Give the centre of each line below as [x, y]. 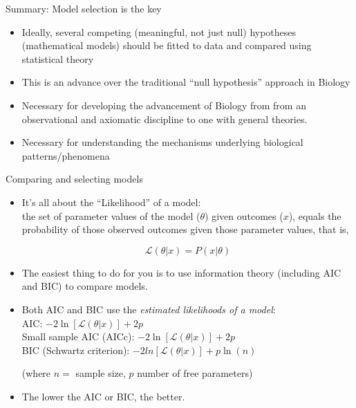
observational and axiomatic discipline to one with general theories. [165, 119]
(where [36, 373]
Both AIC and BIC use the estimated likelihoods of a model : [149, 309]
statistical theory [58, 58]
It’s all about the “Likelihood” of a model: [111, 202]
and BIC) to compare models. [85, 286]
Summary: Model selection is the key [84, 8]
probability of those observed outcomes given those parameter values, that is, [185, 229]
